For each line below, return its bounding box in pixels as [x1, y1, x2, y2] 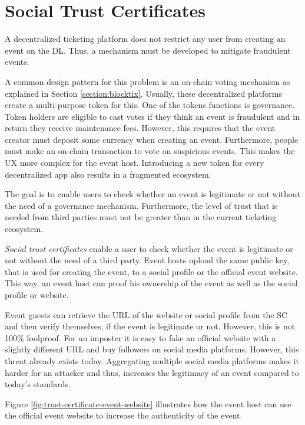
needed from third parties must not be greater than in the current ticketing [5, 211, 277, 223]
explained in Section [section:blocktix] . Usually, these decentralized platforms [5, 87, 282, 99]
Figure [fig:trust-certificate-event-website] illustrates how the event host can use [5, 397, 291, 410]
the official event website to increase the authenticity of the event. [5, 409, 243, 421]
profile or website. [5, 289, 69, 300]
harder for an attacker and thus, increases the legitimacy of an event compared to [5, 366, 299, 378]
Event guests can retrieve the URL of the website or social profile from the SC [5, 308, 288, 321]
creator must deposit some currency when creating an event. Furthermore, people [5, 133, 299, 145]
